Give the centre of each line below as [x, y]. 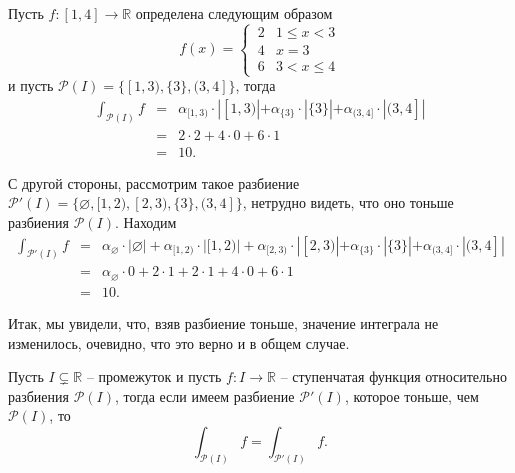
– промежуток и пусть [154, 376]
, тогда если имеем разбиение [205, 395]
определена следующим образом [234, 13]
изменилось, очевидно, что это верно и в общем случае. [179, 342]
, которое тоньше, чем [411, 395]
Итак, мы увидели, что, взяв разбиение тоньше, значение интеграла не [223, 322]
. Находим [146, 221]
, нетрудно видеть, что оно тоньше [348, 202]
